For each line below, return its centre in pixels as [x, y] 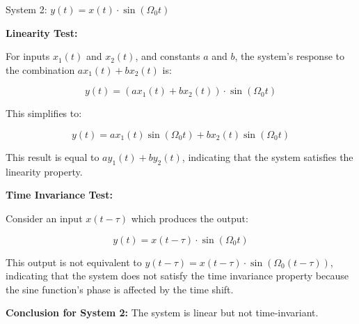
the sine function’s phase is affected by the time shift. [120, 289]
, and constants [168, 56]
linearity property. [44, 171]
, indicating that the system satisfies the [268, 156]
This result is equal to [53, 156]
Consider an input [44, 218]
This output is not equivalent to [74, 262]
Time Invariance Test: [59, 195]
